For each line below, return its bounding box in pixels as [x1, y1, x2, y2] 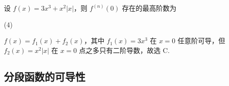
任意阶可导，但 [177, 35, 225, 46]
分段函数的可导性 [4, 69, 85, 84]
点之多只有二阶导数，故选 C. [79, 45, 170, 55]
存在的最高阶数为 [122, 3, 177, 13]
